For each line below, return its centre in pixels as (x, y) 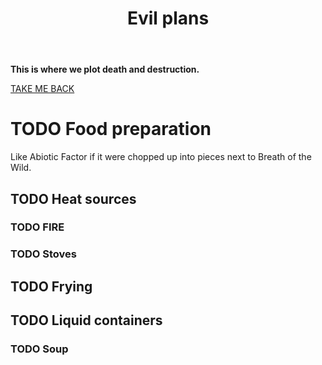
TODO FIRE (37, 227)
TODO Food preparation (111, 129)
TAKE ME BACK (42, 89)
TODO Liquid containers (86, 320)
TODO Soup (39, 349)
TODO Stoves (44, 254)
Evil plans (168, 18)
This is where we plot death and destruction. (105, 69)
